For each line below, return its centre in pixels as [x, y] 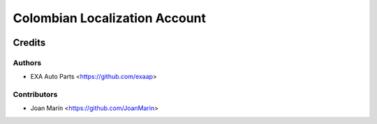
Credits [29, 43]
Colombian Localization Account [109, 18]
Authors [27, 62]
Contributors [35, 95]
